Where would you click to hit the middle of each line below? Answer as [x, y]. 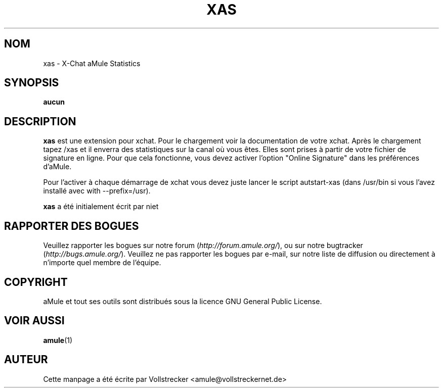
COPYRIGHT [36, 282]
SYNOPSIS [32, 83]
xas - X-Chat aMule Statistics [92, 63]
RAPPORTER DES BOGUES [72, 226]
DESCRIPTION [40, 121]
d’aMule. [57, 167]
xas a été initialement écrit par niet [101, 207]
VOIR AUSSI [34, 321]
